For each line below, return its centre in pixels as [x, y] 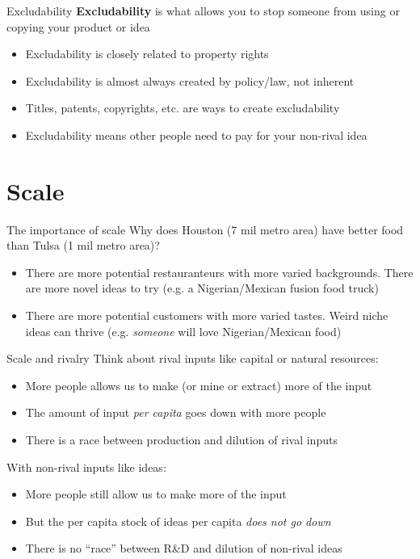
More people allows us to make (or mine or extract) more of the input [199, 385]
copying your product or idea [78, 26]
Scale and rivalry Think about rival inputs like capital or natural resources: [193, 358]
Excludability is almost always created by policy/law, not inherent [190, 80]
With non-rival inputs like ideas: [86, 467]
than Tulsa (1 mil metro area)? [83, 245]
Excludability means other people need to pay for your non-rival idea [196, 134]
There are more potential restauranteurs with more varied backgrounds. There [219, 272]
